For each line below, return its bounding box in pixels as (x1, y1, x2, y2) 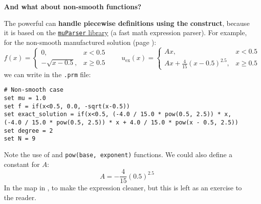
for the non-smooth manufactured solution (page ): (4, 37, 156, 47)
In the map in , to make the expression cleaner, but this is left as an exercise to (4, 183, 242, 193)
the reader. (4, 192, 37, 202)
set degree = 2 (4, 127, 53, 134)
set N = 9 (4, 135, 36, 143)
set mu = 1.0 (4, 95, 46, 102)
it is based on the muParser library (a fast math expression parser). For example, (4, 27, 247, 38)
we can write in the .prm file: (4, 69, 91, 79)
